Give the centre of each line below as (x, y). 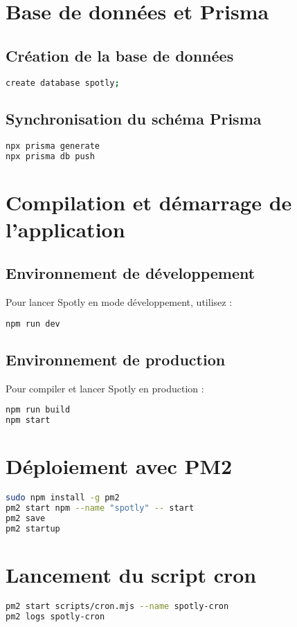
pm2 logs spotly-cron (55, 616)
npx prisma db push (50, 156)
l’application (65, 229)
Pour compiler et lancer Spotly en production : (105, 388)
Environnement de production (116, 360)
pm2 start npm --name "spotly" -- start (100, 508)
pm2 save (26, 519)
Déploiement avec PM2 (119, 466)
